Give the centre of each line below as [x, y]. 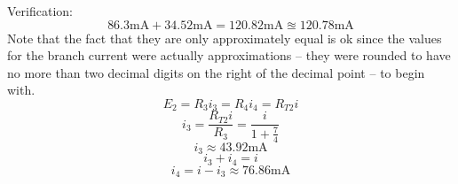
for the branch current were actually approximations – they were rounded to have [229, 55]
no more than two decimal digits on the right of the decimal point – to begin [216, 72]
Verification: [40, 11]
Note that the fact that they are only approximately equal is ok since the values [225, 38]
